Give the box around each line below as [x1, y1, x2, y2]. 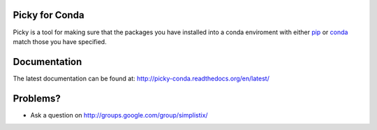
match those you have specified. [13, 37, 108, 45]
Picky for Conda [13, 9, 84, 21]
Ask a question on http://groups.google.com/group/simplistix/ [30, 110, 209, 119]
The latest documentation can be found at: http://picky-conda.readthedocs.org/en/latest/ [13, 74, 270, 82]
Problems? [13, 92, 61, 104]
